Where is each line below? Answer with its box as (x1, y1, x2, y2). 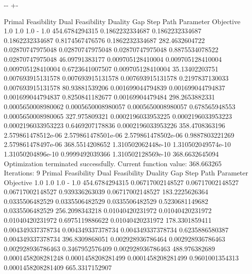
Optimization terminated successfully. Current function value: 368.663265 (4, 158, 222, 168)
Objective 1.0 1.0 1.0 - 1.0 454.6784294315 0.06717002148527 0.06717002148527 (4, 177, 239, 187)
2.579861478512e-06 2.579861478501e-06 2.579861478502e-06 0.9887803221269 (4, 130, 235, 140)
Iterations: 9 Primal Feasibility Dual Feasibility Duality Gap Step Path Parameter (4, 168, 248, 178)
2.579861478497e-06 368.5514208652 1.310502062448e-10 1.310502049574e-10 (4, 139, 231, 149)
